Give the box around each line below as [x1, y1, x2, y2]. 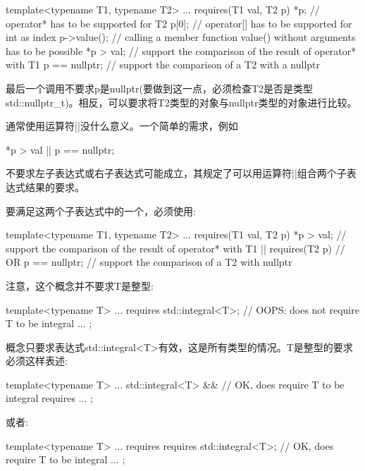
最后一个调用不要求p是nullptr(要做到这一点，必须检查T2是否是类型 [6, 80, 314, 95]
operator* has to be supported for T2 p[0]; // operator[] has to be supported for [6, 16, 352, 30]
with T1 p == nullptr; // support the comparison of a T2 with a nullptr [6, 57, 321, 72]
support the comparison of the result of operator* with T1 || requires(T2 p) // [6, 240, 345, 255]
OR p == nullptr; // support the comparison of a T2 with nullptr [6, 255, 292, 269]
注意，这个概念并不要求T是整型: [6, 278, 154, 293]
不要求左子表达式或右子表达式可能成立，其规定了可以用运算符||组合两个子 [6, 166, 347, 181]
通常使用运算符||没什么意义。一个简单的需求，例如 [6, 118, 238, 133]
